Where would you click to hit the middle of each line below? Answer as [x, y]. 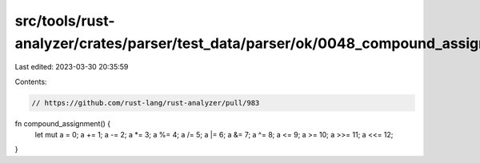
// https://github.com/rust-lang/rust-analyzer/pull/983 [146, 103]
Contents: [31, 81]
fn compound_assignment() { [63, 123]
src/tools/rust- [65, 21]
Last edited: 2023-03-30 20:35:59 [72, 67]
